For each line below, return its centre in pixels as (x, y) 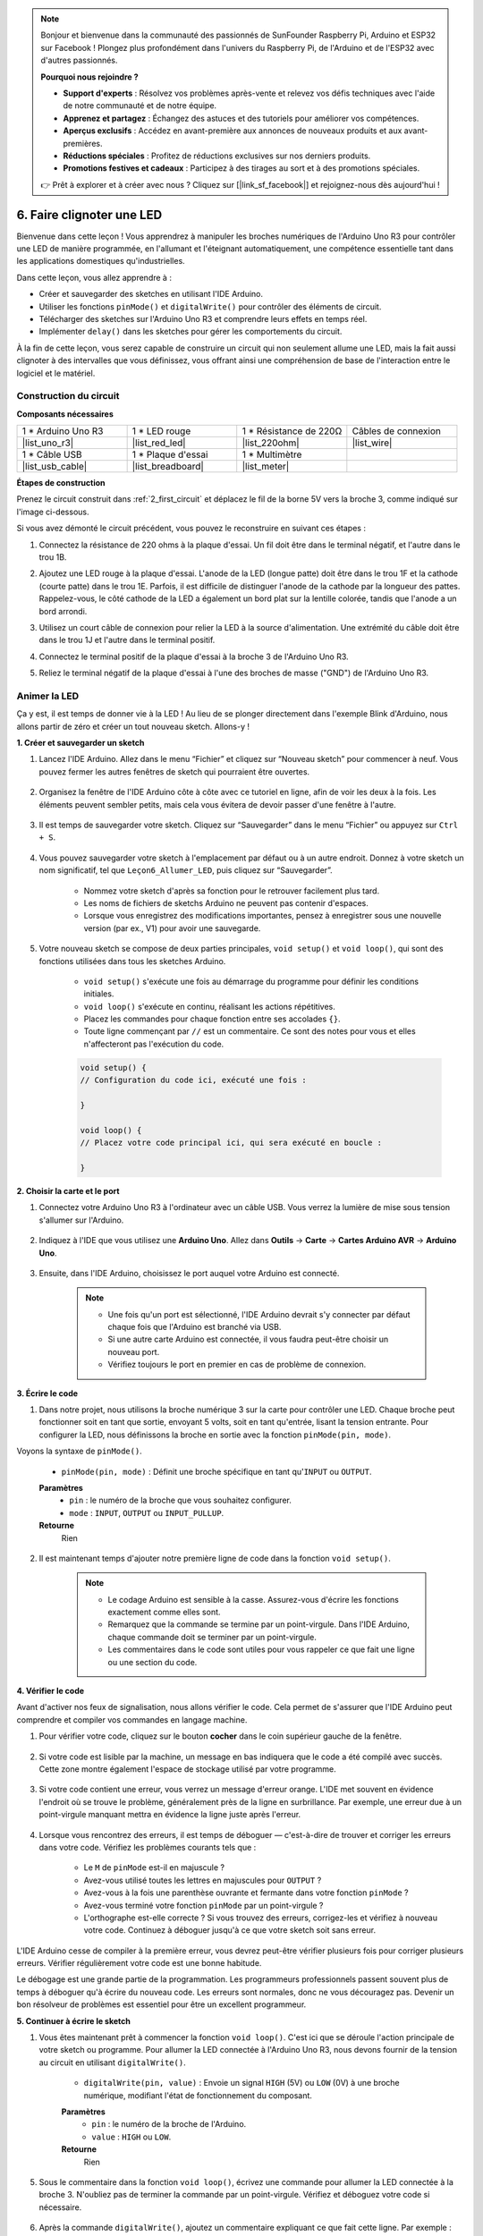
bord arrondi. (63, 611)
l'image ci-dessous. (53, 512)
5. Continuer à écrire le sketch (74, 2020)
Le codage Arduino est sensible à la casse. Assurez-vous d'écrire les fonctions (254, 1599)
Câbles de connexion (397, 431)
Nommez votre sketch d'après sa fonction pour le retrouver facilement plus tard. (232, 891)
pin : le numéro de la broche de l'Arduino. (169, 2124)
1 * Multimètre (272, 454)
